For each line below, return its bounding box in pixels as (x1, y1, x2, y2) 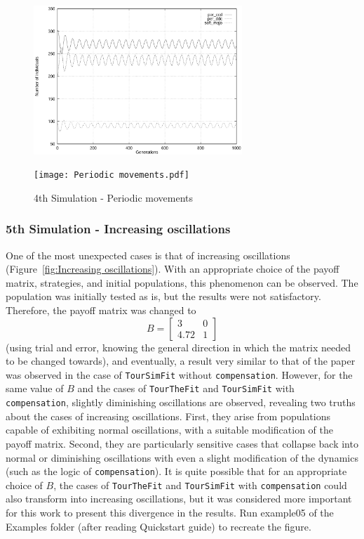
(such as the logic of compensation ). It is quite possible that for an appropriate (6, 464, 347, 479)
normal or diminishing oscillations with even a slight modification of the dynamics (6, 450, 358, 465)
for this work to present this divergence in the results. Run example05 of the (6, 505, 334, 520)
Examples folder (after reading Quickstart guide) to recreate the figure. (6, 519, 311, 533)
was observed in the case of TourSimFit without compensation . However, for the (6, 367, 353, 382)
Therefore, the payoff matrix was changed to (6, 303, 196, 318)
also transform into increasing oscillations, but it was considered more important (6, 491, 352, 506)
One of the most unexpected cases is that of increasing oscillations (6, 247, 290, 262)
